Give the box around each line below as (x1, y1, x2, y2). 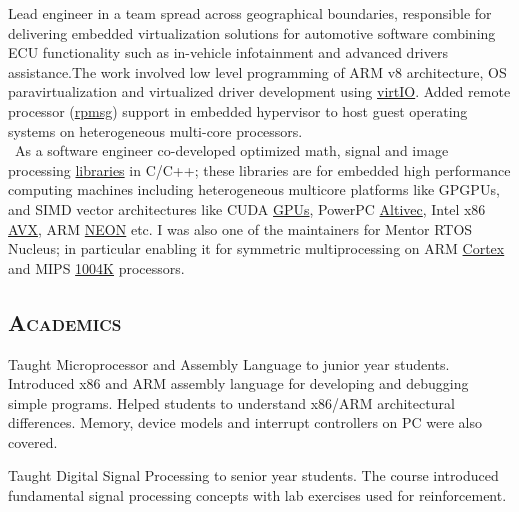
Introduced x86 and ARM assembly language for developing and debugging (8, 373, 469, 394)
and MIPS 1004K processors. (8, 257, 185, 278)
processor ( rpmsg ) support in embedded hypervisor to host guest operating (8, 100, 468, 121)
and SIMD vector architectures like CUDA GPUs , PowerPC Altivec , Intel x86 (8, 198, 486, 219)
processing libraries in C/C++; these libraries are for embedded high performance (8, 159, 511, 180)
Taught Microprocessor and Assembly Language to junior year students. (8, 353, 450, 374)
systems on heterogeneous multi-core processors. (8, 120, 303, 141)
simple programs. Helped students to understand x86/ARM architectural (8, 392, 455, 413)
